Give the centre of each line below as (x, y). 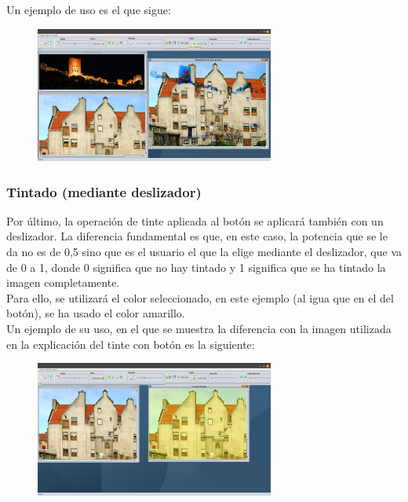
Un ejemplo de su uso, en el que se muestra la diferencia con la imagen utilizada (199, 328)
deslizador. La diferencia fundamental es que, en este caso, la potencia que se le (197, 236)
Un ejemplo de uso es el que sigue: (89, 9)
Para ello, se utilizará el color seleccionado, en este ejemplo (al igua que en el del (200, 297)
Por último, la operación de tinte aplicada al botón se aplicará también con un (195, 220)
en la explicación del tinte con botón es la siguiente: (131, 344)
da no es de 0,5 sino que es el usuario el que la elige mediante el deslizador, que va (204, 251)
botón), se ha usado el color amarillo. (96, 313)
